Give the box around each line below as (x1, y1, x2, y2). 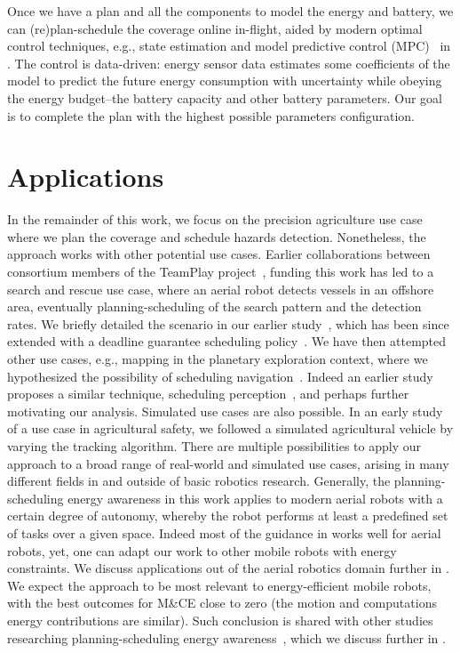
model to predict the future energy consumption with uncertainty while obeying (7, 71, 442, 90)
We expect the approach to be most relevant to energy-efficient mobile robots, (7, 576, 432, 594)
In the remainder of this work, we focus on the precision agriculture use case (7, 210, 423, 229)
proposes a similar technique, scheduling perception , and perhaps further (7, 384, 409, 403)
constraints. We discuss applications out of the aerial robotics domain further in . (7, 559, 449, 577)
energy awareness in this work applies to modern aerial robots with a (67, 488, 443, 507)
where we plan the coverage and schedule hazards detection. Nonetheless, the (7, 227, 426, 246)
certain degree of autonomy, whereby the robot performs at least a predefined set (7, 506, 448, 525)
